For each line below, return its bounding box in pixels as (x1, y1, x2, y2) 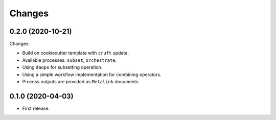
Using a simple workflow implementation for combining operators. (22, 71, 162, 78)
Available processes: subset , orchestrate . (22, 57, 117, 63)
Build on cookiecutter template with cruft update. (22, 50, 129, 56)
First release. (22, 105, 50, 111)
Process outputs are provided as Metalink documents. (22, 79, 140, 85)
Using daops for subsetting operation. (22, 64, 103, 70)
